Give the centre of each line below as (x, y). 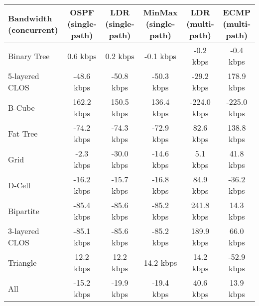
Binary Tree (29, 56)
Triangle (22, 262)
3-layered (24, 231)
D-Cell (19, 185)
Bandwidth (30, 18)
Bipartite (24, 211)
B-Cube (21, 107)
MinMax (160, 12)
